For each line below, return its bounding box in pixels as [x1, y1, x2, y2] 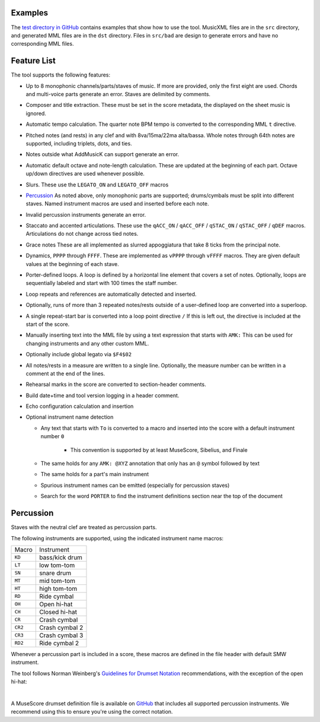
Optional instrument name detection [25, 413, 114, 421]
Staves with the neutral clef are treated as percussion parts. [11, 524, 157, 531]
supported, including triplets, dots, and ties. [25, 140, 133, 147]
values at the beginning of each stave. [25, 260, 119, 267]
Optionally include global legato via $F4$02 [25, 351, 132, 358]
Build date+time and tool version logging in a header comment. [25, 392, 180, 399]
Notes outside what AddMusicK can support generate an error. [25, 151, 180, 158]
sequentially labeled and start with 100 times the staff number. [25, 280, 178, 287]
